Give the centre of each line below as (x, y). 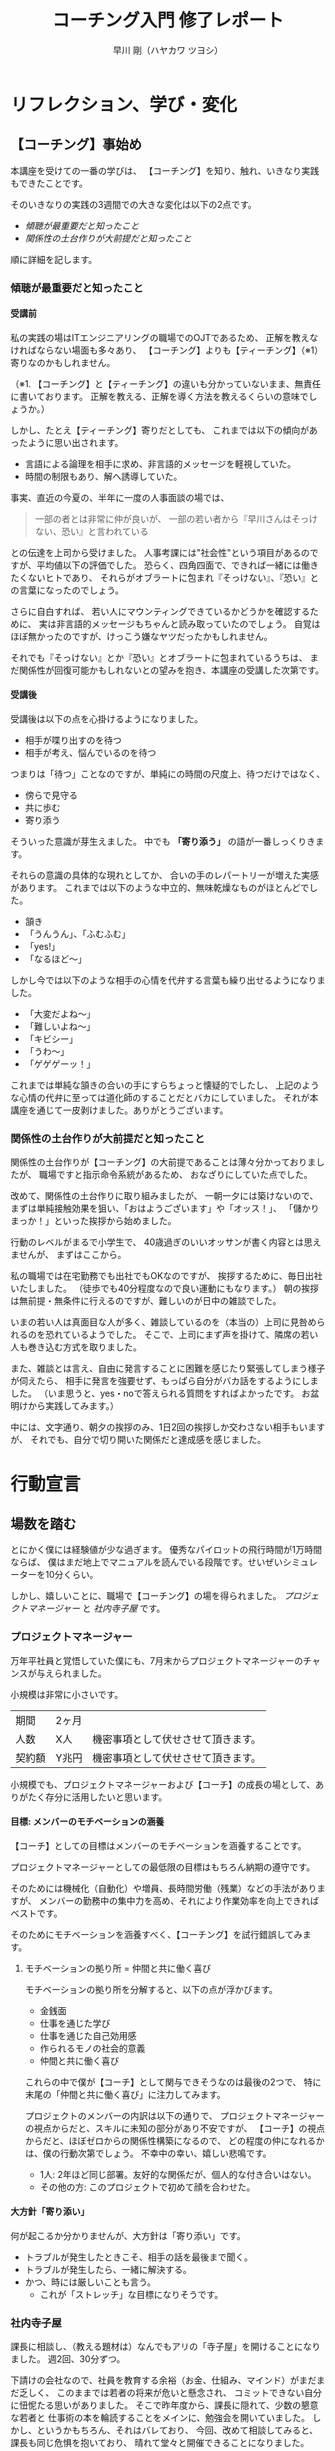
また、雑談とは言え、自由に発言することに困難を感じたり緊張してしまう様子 (168, 1368)
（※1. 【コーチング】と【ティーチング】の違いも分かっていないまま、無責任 (166, 383)
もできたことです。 (49, 183)
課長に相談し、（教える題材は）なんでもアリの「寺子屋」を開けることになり (165, 2347)
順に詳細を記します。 (54, 259)
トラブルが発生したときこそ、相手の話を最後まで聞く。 (138, 2257)
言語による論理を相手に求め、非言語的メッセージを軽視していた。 (160, 463)
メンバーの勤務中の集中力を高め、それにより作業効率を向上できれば (179, 1900)
